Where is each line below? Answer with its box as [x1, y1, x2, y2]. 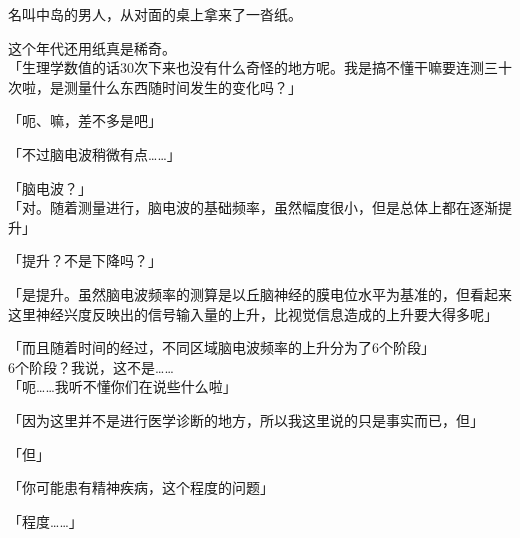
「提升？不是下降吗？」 [8, 250, 162, 271]
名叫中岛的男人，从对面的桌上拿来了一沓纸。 [8, 4, 302, 24]
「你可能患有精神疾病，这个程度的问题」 [8, 477, 274, 498]
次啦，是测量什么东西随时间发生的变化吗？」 [8, 76, 302, 97]
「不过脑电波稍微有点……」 [8, 143, 181, 164]
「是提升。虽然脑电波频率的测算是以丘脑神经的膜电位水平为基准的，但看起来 [8, 283, 512, 304]
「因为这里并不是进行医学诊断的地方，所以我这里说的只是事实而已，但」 [8, 409, 484, 430]
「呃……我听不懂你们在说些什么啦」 [8, 376, 237, 397]
